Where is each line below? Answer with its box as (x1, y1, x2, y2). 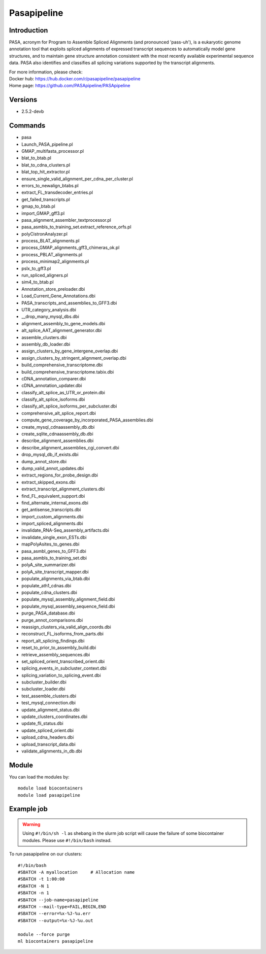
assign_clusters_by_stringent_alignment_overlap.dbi (21, 355, 127, 361)
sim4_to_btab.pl (21, 279, 54, 285)
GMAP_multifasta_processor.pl (21, 148, 84, 154)
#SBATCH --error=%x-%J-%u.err (18, 911, 91, 917)
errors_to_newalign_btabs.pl (21, 182, 79, 188)
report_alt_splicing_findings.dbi (21, 638, 85, 644)
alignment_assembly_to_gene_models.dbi (21, 320, 105, 326)
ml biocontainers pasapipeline (18, 938, 94, 944)
